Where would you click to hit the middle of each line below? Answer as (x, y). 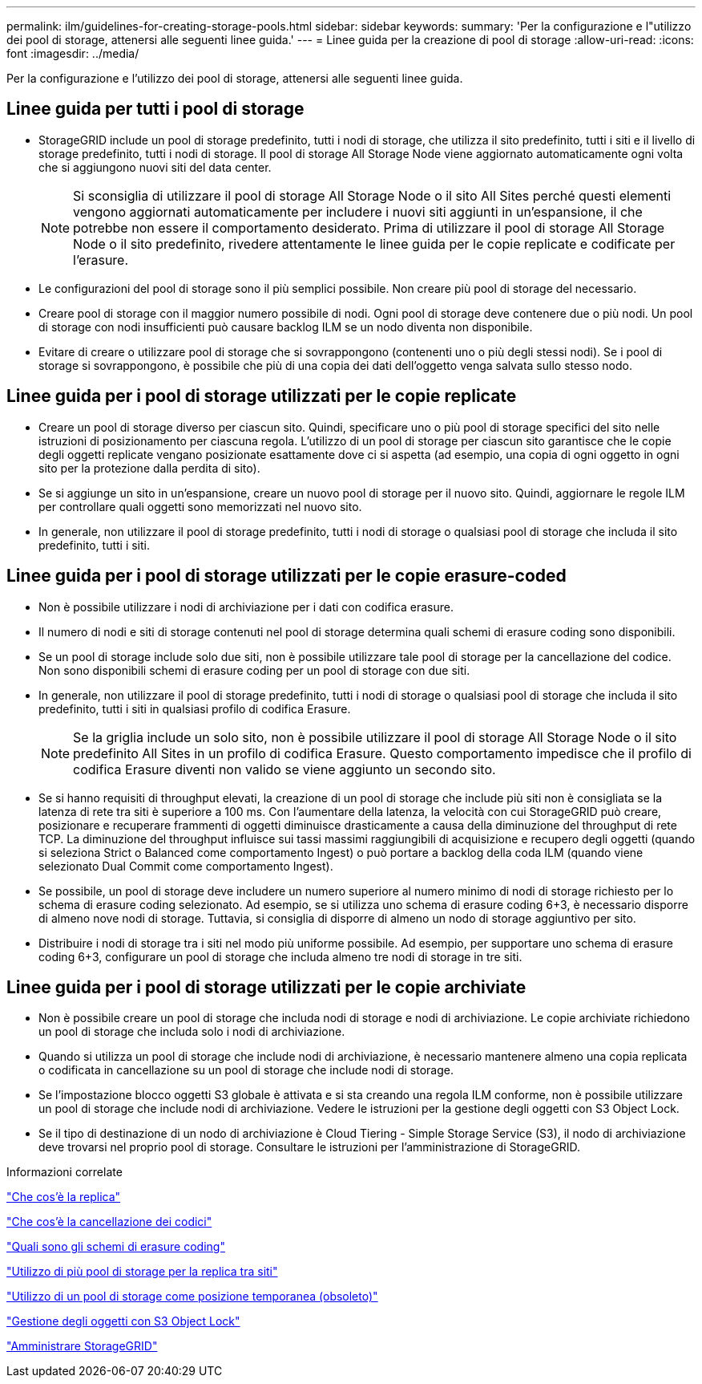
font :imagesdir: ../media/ (73, 53)
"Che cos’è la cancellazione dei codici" (109, 1222)
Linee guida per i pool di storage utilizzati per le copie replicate (262, 396)
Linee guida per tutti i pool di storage (155, 109)
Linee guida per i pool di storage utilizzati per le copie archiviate (266, 987)
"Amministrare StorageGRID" (82, 1346)
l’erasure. (101, 260)
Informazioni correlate (65, 1172)
